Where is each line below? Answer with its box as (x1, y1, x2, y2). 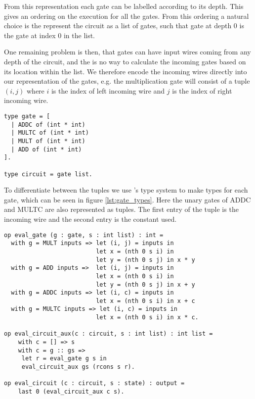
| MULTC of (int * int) (11, 129, 89, 137)
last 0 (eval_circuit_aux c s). (18, 388, 125, 396)
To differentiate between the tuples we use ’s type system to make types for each (4, 185, 248, 195)
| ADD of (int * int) (11, 146, 82, 153)
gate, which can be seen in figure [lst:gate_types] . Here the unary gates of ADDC (4, 194, 251, 204)
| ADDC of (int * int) (11, 121, 85, 128)
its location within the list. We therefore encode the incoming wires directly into (4, 66, 247, 76)
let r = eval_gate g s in (21, 355, 107, 362)
